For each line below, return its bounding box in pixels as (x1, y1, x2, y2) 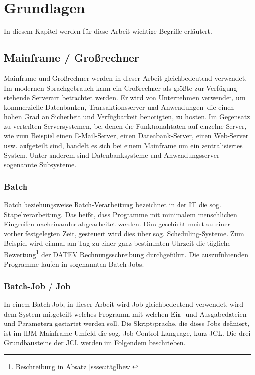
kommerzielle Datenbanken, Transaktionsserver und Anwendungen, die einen (4, 101, 234, 112)
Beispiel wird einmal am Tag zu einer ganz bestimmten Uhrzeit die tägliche (4, 238, 230, 248)
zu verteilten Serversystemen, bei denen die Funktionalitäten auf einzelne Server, (4, 121, 247, 131)
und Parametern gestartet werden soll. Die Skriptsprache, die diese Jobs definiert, (4, 318, 250, 328)
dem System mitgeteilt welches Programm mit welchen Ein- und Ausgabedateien (4, 308, 247, 319)
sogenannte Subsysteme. (4, 159, 76, 170)
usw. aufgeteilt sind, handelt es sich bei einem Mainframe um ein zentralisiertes (4, 140, 243, 150)
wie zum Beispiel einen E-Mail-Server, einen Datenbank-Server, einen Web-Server (4, 130, 249, 141)
